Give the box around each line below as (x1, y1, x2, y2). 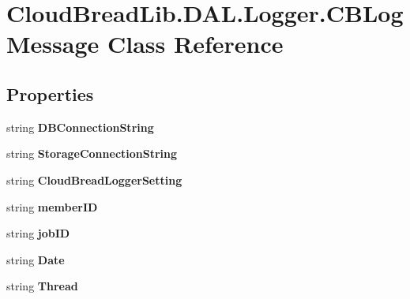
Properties (6, 81, 94, 106)
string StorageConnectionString (6, 145, 178, 162)
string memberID (6, 198, 98, 215)
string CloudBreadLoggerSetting (6, 171, 182, 188)
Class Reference (107, 28, 284, 60)
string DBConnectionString (6, 118, 154, 135)
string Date (6, 251, 65, 267)
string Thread (6, 278, 78, 294)
